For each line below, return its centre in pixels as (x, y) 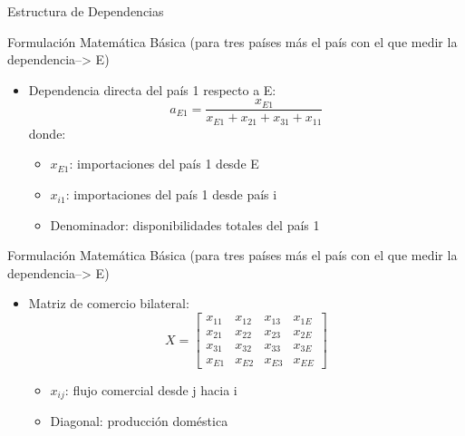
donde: (47, 133)
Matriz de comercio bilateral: (109, 303)
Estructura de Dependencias (86, 11)
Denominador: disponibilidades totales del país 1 (185, 224)
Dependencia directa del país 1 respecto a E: (152, 89)
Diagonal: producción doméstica (139, 421)
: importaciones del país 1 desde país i (171, 194)
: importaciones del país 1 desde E (164, 164)
